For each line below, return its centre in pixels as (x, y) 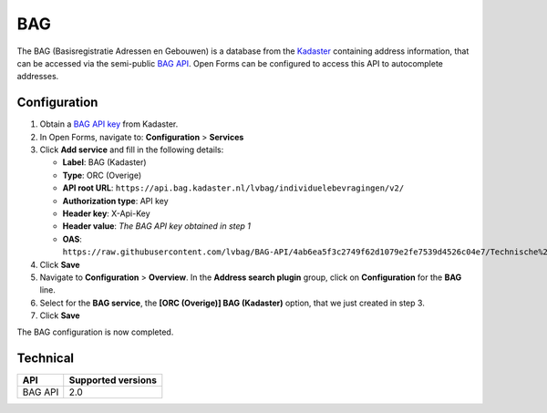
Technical (46, 359)
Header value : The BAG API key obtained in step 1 (156, 226)
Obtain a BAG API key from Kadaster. (109, 124)
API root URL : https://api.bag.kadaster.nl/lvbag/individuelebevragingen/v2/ (233, 188)
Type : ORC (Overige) (102, 175)
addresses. (38, 77)
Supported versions (113, 380)
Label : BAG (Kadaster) (104, 162)
